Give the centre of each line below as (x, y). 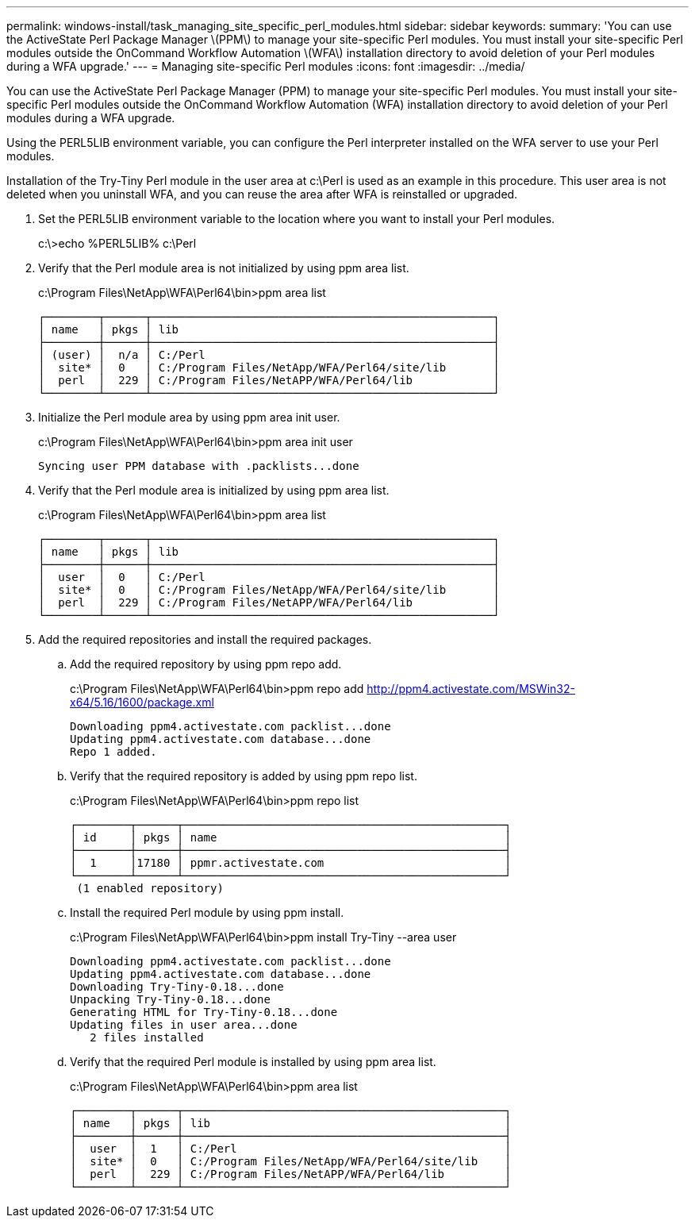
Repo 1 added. (113, 752)
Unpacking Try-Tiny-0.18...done (170, 999)
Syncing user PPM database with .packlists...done (199, 466)
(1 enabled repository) (150, 888)
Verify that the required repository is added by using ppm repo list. (244, 776)
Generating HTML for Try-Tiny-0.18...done (204, 1012)
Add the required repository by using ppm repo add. (206, 664)
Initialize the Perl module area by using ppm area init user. (189, 417)
